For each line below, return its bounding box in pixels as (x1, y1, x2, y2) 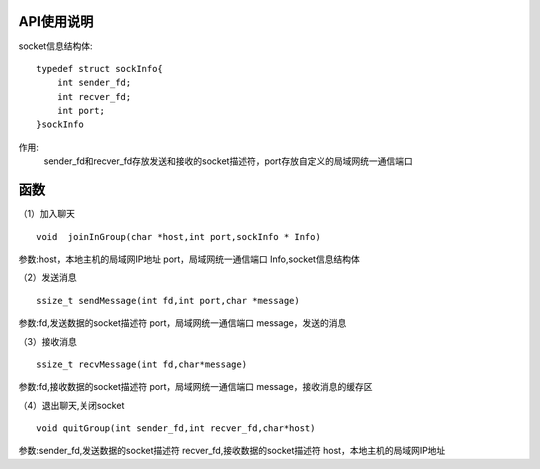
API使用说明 (18, 13, 94, 30)
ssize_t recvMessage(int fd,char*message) (36, 358, 248, 370)
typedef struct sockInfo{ (36, 63, 164, 74)
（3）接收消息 (18, 335, 77, 347)
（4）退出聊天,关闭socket (18, 399, 125, 411)
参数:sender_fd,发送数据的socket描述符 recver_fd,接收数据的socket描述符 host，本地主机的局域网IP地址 (18, 445, 446, 457)
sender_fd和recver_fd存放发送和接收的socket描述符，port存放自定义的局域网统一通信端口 (43, 155, 414, 167)
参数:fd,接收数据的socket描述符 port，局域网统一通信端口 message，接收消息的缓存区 (18, 381, 374, 393)
